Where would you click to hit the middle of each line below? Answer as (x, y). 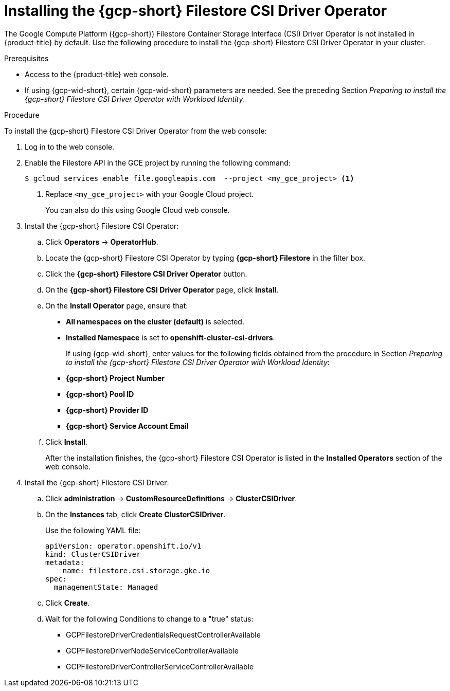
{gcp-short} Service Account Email (127, 426)
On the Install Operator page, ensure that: (117, 305)
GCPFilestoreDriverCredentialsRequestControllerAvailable (163, 634)
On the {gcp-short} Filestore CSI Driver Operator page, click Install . (162, 289)
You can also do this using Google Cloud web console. (138, 210)
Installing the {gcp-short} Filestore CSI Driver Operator (196, 11)
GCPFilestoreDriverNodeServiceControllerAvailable (152, 650)
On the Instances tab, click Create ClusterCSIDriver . (136, 514)
